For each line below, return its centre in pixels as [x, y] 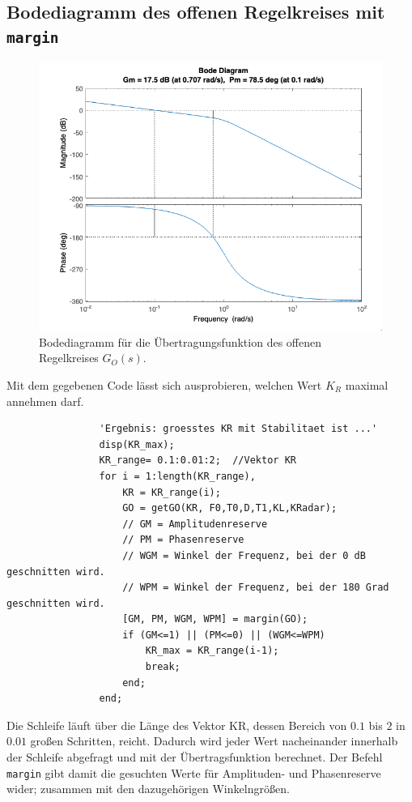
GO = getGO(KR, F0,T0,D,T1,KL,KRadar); [230, 508]
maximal [367, 384]
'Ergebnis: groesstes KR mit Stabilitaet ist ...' [238, 429]
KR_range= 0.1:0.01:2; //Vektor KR [198, 461]
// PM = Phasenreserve [183, 540]
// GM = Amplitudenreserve [195, 524]
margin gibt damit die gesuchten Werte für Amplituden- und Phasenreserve [194, 772]
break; [163, 667]
